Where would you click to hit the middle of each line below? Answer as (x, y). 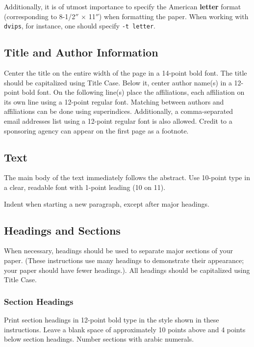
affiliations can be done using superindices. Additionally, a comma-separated (119, 111)
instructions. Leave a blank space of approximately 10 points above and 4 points (125, 329)
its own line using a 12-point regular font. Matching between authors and (114, 101)
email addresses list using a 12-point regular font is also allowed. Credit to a (118, 121)
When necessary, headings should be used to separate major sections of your (119, 251)
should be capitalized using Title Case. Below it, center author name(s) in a (118, 82)
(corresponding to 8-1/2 (40, 16)
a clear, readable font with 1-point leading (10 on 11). (85, 187)
